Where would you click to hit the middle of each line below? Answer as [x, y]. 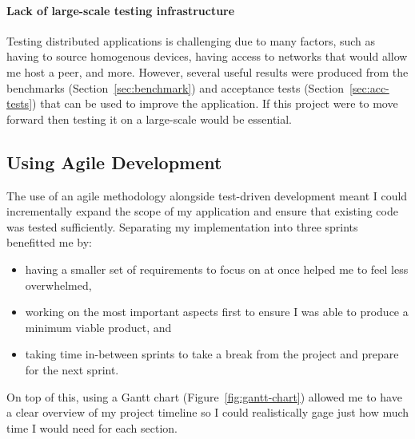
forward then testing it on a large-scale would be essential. [150, 119]
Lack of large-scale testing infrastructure [121, 10]
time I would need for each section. [92, 427]
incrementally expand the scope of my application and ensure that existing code [202, 211]
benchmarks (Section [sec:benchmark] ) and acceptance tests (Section [175, 87]
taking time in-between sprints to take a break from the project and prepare [212, 354]
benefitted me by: [49, 242]
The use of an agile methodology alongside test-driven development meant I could [207, 195]
